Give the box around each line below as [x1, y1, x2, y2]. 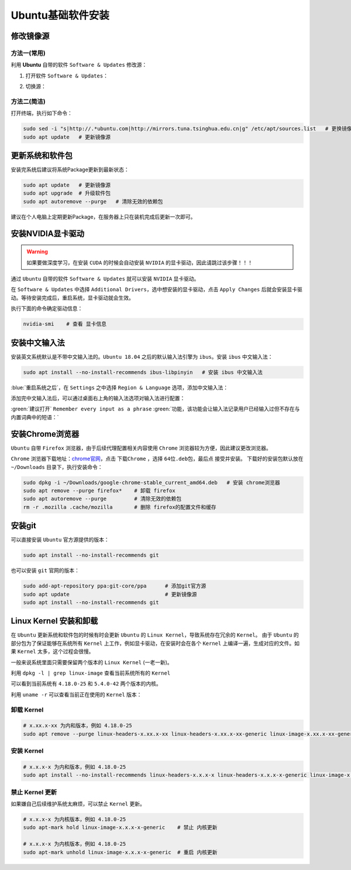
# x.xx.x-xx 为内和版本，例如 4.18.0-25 [23, 722, 133, 729]
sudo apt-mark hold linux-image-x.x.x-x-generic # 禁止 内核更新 [23, 824, 218, 831]
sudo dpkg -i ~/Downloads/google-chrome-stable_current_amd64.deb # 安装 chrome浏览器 [23, 479, 280, 486]
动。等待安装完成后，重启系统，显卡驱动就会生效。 [11, 294, 134, 301]
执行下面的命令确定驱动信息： [11, 305, 83, 312]
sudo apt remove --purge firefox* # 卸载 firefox [23, 487, 175, 494]
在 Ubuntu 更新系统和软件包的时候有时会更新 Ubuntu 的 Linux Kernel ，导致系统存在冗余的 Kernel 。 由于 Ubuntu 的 [11, 631, 299, 638]
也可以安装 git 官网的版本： [11, 567, 80, 574]
